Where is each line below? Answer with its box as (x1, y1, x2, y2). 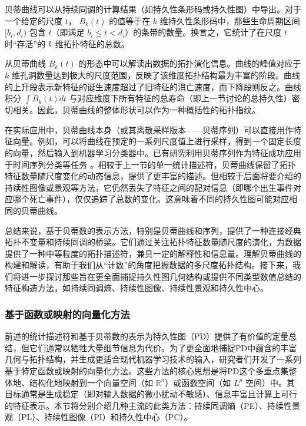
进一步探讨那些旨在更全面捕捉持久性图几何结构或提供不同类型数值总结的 (21, 270, 301, 282)
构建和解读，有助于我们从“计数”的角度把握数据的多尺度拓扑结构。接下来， (5, 259, 293, 271)
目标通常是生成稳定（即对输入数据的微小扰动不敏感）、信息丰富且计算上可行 (5, 388, 297, 400)
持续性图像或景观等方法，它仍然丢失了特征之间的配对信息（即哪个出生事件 (5, 181, 293, 193)
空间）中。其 (245, 376, 295, 388)
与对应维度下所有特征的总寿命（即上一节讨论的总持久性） (69, 92, 292, 104)
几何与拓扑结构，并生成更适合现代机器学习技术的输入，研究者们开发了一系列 (5, 353, 301, 365)
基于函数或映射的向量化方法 (5, 306, 130, 321)
